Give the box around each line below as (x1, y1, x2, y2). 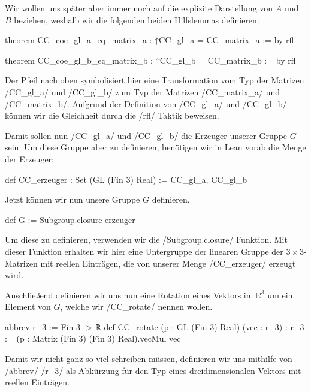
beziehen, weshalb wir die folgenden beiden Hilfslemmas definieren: (14, 13, 259, 26)
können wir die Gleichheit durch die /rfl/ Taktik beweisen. (5, 109, 219, 122)
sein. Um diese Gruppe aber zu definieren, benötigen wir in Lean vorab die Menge (5, 141, 306, 153)
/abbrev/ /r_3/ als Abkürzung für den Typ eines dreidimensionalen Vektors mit (5, 364, 301, 376)
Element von (5, 300, 51, 313)
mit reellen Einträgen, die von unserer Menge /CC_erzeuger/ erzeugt (40, 257, 296, 269)
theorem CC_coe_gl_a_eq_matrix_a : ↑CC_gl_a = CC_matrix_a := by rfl (5, 34, 294, 46)
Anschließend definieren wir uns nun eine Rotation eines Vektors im (5, 288, 253, 301)
